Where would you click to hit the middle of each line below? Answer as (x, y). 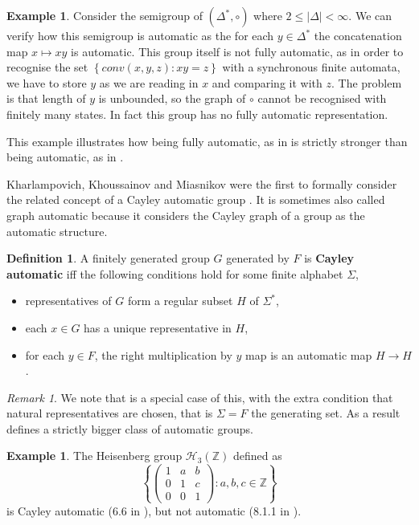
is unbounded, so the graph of (172, 98)
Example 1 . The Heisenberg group (94, 456)
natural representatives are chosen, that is (110, 413)
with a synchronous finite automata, (311, 67)
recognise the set (47, 67)
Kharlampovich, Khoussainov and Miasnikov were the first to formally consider (202, 183)
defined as (257, 456)
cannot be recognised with (322, 98)
